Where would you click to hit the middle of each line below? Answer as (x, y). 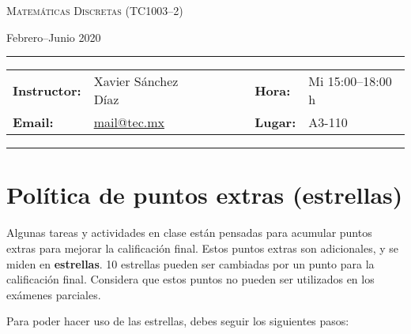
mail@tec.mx (129, 122)
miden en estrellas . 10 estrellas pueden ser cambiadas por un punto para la (190, 263)
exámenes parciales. (54, 294)
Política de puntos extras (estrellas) (205, 195)
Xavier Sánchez (136, 81)
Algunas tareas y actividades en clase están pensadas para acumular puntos (189, 233)
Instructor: (47, 90)
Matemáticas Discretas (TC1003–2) (95, 10)
